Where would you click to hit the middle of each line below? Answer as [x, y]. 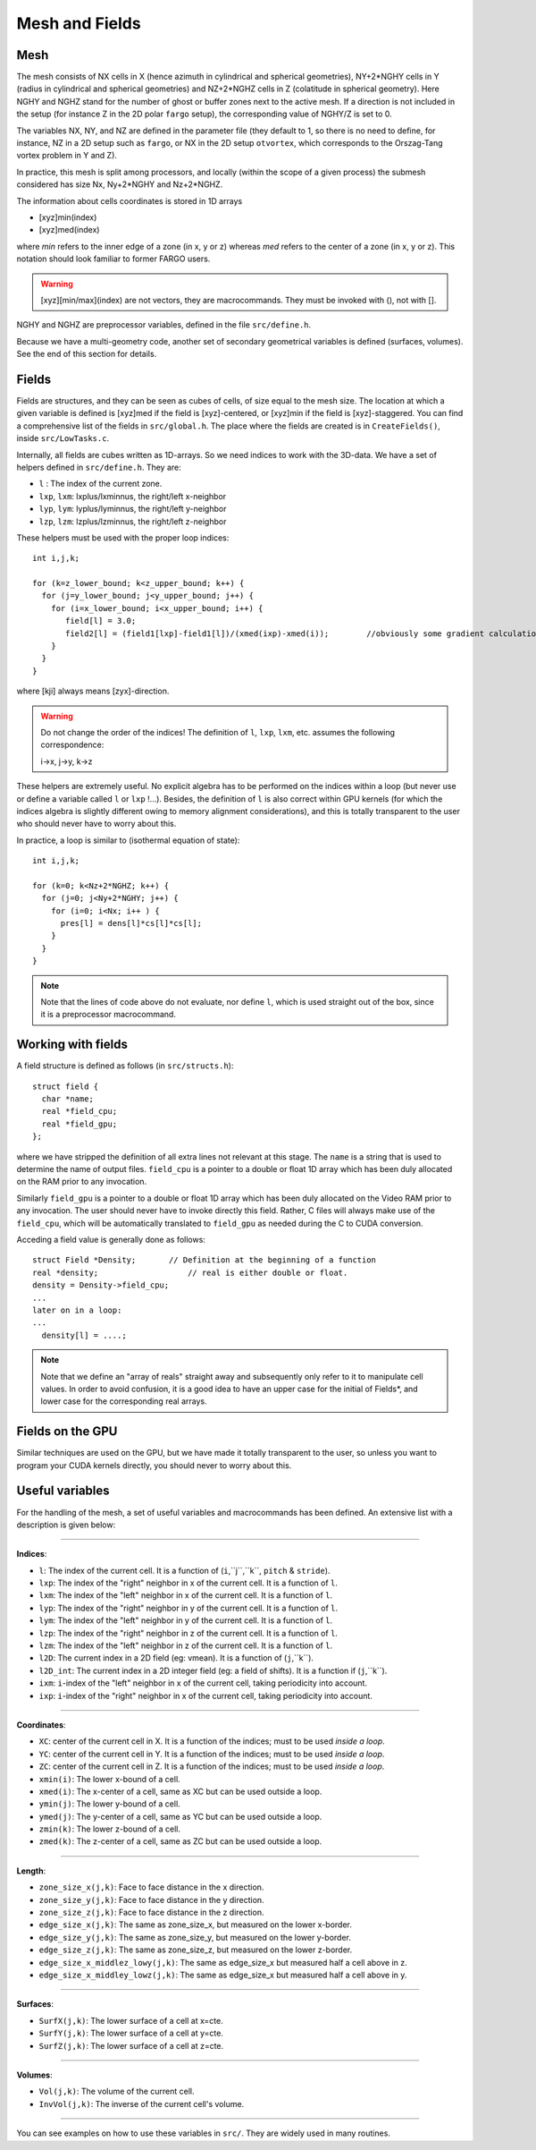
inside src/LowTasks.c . [63, 438]
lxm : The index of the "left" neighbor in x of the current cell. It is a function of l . [186, 1595]
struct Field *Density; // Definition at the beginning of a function [205, 1260]
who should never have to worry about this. [96, 824]
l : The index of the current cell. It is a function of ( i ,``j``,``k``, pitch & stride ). [184, 1570]
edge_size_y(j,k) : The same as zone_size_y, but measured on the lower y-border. [195, 1937]
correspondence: [72, 745]
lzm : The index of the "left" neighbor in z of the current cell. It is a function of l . [186, 1645]
